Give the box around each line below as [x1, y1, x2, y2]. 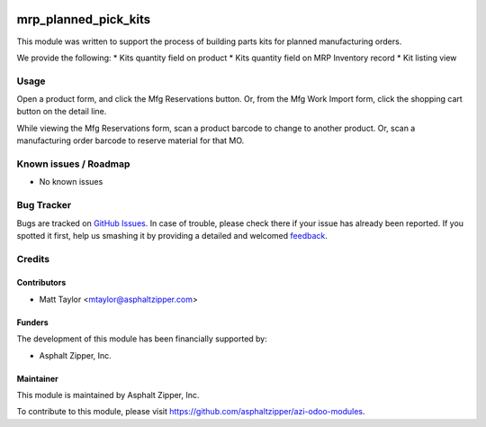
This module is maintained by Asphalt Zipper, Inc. [16, 390, 200, 401]
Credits [16, 252, 49, 265]
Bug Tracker [16, 199, 72, 212]
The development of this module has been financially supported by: [16, 333, 267, 344]
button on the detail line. [16, 106, 107, 117]
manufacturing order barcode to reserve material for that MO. [16, 135, 245, 146]
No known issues [39, 177, 103, 187]
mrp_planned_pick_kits [16, 12, 151, 27]
